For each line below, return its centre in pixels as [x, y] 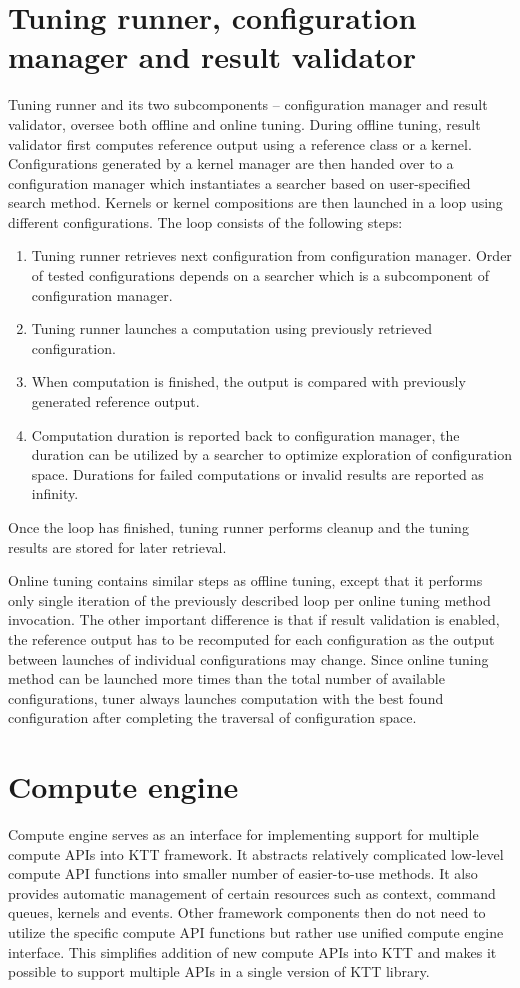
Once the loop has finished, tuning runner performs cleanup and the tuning [238, 527]
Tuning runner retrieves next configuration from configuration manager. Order [271, 255]
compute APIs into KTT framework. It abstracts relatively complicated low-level [256, 853]
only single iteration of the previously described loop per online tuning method [249, 599]
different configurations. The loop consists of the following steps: [205, 221]
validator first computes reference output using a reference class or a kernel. [240, 143]
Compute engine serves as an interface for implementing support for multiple [243, 834]
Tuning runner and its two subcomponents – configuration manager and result [248, 104]
